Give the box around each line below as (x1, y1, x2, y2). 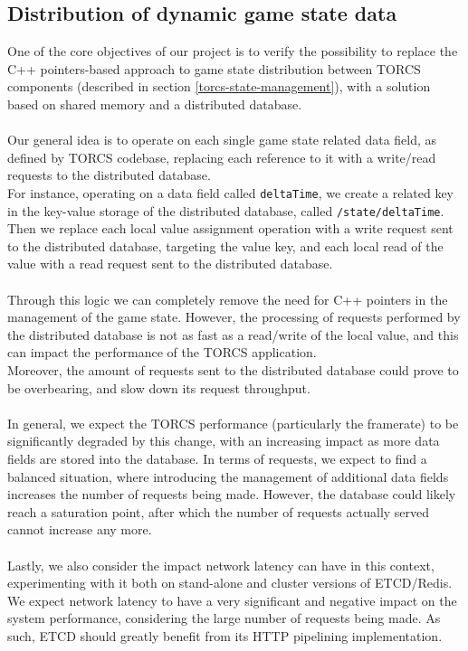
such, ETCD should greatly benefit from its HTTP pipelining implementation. (7, 626, 443, 645)
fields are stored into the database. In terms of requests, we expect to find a (7, 448, 427, 467)
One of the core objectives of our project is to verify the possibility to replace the (7, 42, 458, 61)
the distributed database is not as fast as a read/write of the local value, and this (7, 325, 459, 344)
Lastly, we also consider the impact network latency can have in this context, (7, 555, 435, 574)
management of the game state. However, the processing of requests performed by (7, 307, 461, 326)
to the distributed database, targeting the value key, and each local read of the (7, 236, 444, 255)
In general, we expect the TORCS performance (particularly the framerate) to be (7, 413, 459, 432)
